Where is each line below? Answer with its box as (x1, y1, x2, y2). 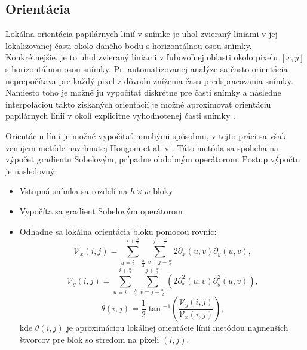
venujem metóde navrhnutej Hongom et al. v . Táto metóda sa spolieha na (5, 141, 279, 153)
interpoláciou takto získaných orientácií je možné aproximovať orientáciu (5, 97, 271, 110)
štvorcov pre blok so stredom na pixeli (19, 333, 159, 345)
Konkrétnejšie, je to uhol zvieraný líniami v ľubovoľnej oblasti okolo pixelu (5, 51, 278, 63)
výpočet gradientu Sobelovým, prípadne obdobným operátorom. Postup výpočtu (5, 153, 300, 165)
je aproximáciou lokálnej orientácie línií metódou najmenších (66, 321, 288, 334)
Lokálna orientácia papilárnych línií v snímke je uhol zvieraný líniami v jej (5, 27, 278, 40)
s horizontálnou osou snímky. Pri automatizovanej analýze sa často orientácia (5, 62, 288, 75)
